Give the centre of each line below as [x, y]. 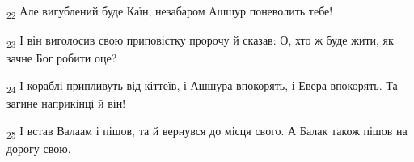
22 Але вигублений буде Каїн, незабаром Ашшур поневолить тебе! [170, 12]
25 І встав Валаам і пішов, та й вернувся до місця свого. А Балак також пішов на [207, 131]
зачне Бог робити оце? [62, 58]
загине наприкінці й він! [66, 102]
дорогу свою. [39, 148]
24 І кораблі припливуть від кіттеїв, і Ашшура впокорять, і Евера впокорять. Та [202, 86]
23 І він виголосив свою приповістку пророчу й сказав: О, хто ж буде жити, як [200, 41]
